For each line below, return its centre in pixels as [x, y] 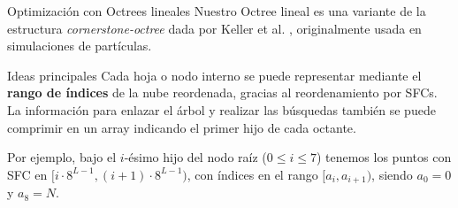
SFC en [27, 174]
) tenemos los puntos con [384, 157]
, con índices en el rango [252, 174]
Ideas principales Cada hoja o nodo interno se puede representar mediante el [214, 75]
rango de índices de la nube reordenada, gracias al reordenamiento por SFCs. [222, 92]
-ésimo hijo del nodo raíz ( [195, 157]
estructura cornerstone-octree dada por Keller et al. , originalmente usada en [214, 28]
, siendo [392, 174]
